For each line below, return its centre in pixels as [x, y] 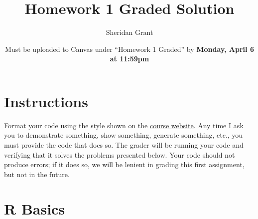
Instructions [46, 101]
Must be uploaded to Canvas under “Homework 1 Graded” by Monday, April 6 [129, 49]
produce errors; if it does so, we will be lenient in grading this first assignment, [124, 164]
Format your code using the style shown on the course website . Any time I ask [124, 125]
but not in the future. [37, 174]
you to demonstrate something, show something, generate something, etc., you [124, 135]
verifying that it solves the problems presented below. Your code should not [120, 154]
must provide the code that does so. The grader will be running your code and [124, 145]
